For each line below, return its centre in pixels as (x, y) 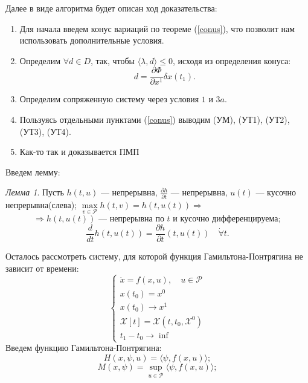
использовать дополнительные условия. (92, 40)
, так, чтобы (113, 60)
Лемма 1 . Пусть (35, 192)
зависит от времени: (42, 268)
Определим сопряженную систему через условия (109, 99)
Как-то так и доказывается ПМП (79, 152)
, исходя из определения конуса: (232, 60)
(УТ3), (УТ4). (45, 131)
